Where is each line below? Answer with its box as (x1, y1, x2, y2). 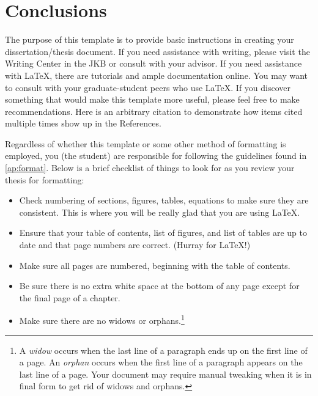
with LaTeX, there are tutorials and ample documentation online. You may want (5, 68, 308, 81)
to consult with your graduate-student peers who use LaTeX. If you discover (5, 81, 290, 94)
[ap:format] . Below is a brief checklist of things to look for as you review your (5, 161, 295, 174)
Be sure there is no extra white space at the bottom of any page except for (19, 279, 300, 292)
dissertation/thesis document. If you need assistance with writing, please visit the (5, 45, 310, 57)
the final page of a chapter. (19, 291, 120, 304)
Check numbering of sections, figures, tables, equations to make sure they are (19, 194, 309, 207)
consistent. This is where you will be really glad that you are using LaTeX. (19, 205, 300, 218)
